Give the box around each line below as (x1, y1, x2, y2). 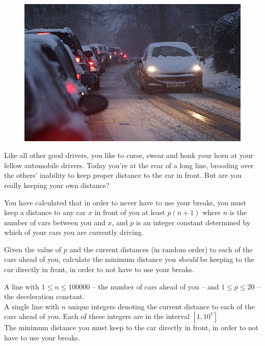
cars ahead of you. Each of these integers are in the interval (4, 311, 190, 322)
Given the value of (4, 244, 62, 254)
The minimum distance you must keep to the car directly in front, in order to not (4, 322, 259, 333)
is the (229, 207, 247, 218)
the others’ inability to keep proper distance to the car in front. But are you (4, 170, 242, 180)
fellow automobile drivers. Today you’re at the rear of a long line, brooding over (4, 159, 254, 170)
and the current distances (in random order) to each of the (69, 244, 253, 254)
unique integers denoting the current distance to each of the (68, 301, 255, 311)
